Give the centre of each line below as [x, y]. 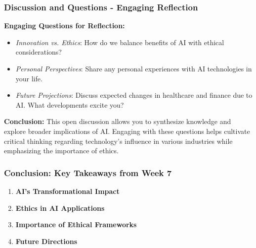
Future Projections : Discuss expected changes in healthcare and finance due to [134, 95]
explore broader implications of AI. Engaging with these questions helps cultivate [127, 131]
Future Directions [46, 241]
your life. [29, 78]
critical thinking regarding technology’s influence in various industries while [118, 141]
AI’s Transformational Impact [67, 191]
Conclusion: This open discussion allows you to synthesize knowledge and [118, 121]
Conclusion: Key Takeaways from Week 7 [88, 172]
